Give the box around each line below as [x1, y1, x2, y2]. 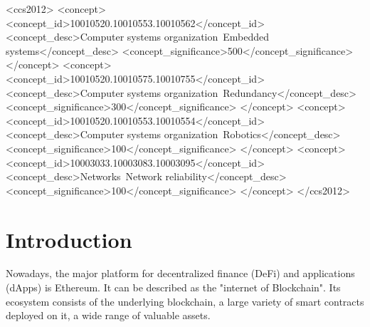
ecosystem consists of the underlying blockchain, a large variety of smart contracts [6, 294, 364, 308]
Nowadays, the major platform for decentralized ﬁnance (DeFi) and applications [6, 266, 355, 281]
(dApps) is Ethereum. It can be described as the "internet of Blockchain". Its [6, 280, 341, 295]
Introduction [6, 224, 132, 254]
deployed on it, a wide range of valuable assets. [6, 308, 211, 323]
